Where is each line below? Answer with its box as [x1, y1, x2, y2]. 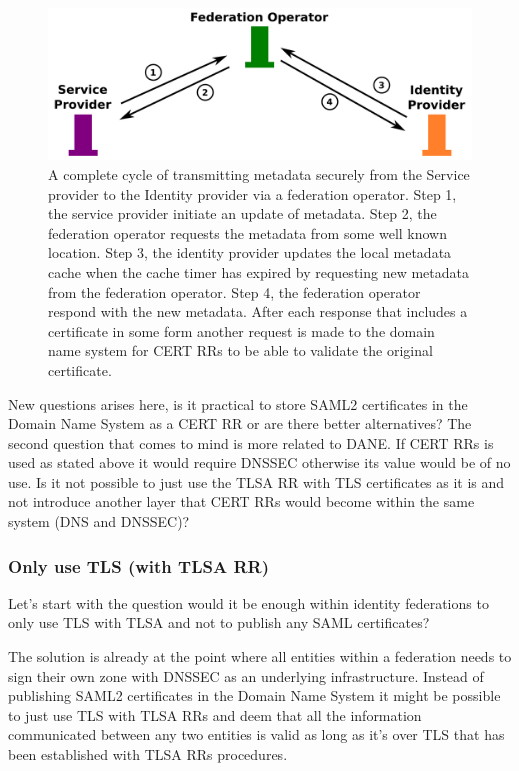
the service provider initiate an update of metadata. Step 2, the [48, 203, 437, 224]
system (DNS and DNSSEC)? [8, 511, 190, 532]
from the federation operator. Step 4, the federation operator [48, 281, 421, 302]
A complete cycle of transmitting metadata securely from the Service [48, 163, 470, 184]
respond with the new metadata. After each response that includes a [48, 301, 468, 322]
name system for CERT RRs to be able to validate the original [48, 340, 433, 361]
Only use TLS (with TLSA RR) [8, 553, 269, 578]
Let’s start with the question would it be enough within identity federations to [8, 592, 489, 613]
